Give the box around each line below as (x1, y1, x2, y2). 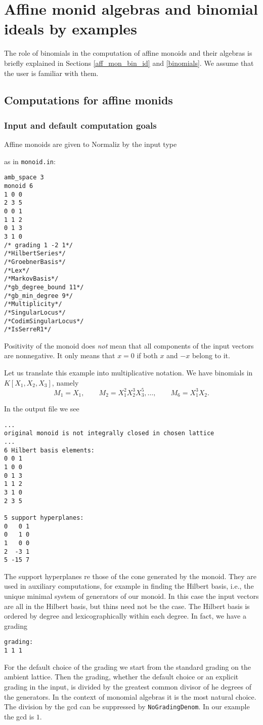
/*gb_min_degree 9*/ (4, 292, 73, 299)
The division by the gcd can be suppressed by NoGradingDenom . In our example (4, 701, 250, 712)
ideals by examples (4, 18, 137, 39)
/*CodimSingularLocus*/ (4, 317, 84, 325)
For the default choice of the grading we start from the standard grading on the (4, 661, 251, 672)
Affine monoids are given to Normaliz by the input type (4, 139, 177, 149)
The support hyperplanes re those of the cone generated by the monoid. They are (4, 570, 256, 581)
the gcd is (4, 711, 34, 721)
